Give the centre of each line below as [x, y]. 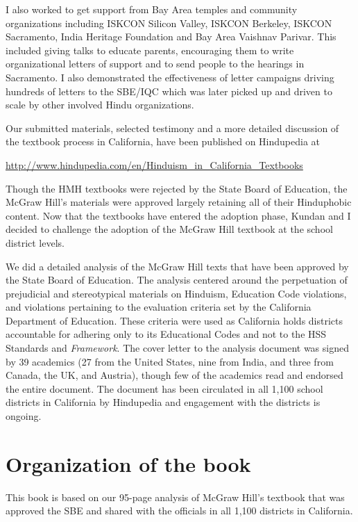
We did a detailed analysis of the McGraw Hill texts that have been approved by [177, 266]
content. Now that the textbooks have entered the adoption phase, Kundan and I [178, 215]
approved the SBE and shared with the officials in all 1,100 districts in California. [179, 511]
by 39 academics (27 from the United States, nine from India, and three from [170, 361]
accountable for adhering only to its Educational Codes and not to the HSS [166, 334]
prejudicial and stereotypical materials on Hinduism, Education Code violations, [176, 293]
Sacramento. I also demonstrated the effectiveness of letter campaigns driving [170, 77]
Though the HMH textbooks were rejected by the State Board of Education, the [177, 188]
